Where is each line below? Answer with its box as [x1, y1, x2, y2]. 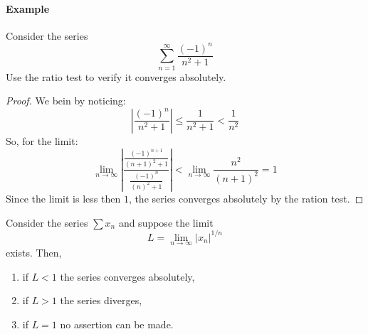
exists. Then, [6, 244, 62, 259]
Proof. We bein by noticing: [6, 93, 126, 108]
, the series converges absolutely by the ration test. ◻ [128, 191, 364, 206]
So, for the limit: [6, 133, 78, 148]
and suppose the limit [118, 215, 214, 230]
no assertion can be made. [60, 316, 174, 331]
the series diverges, [60, 293, 142, 308]
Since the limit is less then [6, 191, 121, 206]
